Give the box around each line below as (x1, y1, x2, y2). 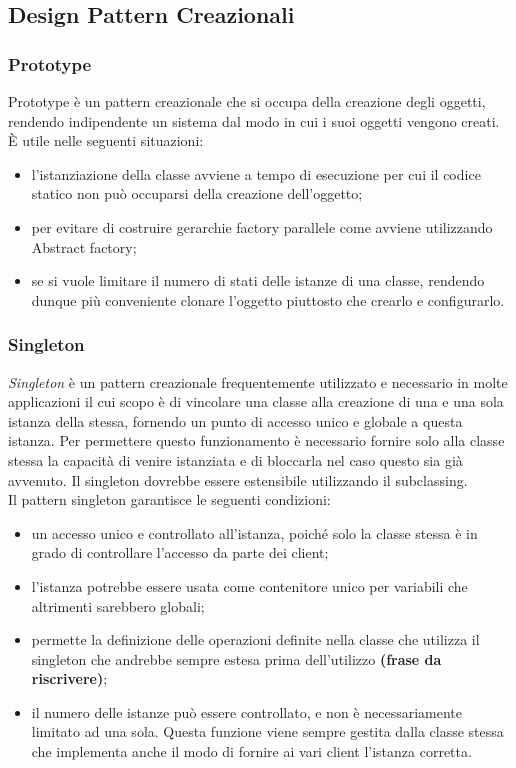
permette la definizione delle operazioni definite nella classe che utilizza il (31, 629, 480, 650)
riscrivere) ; (31, 668, 108, 689)
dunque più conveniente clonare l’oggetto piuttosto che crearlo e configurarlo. (31, 289, 505, 310)
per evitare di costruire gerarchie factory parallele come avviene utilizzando (31, 216, 493, 237)
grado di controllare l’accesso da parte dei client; (31, 542, 329, 563)
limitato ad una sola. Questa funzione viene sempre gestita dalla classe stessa (31, 721, 504, 742)
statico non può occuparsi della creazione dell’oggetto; (31, 183, 363, 204)
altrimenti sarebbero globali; (31, 595, 205, 616)
